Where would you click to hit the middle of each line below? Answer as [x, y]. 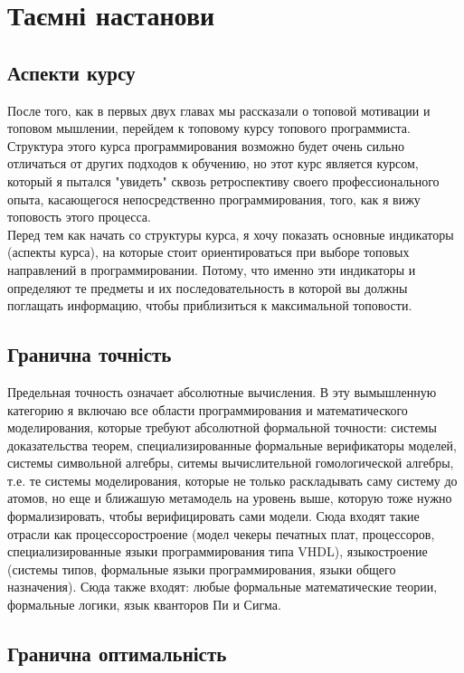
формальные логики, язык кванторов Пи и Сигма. [144, 605]
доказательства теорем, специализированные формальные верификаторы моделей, [232, 445]
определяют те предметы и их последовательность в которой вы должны [208, 287]
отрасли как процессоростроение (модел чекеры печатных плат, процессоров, [221, 533]
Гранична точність [90, 354]
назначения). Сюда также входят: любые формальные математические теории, [223, 587]
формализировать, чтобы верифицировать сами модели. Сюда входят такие [213, 516]
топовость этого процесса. [79, 217]
